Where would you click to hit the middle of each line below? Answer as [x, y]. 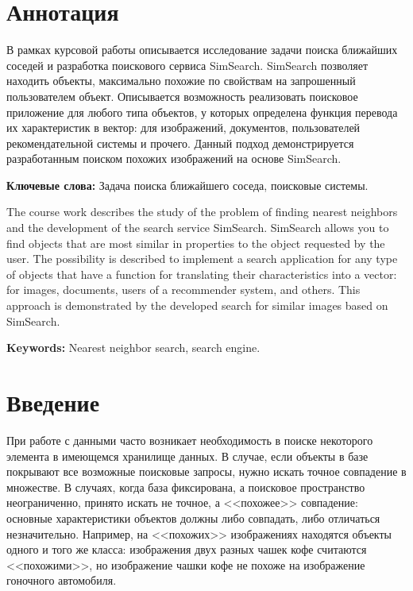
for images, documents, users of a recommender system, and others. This [183, 290]
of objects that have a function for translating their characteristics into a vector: [202, 274]
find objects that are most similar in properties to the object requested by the [196, 243]
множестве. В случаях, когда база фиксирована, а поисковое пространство [186, 487]
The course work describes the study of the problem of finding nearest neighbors [202, 212]
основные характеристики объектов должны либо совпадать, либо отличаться [193, 518]
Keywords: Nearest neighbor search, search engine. [133, 348]
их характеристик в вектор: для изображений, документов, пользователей [183, 127]
